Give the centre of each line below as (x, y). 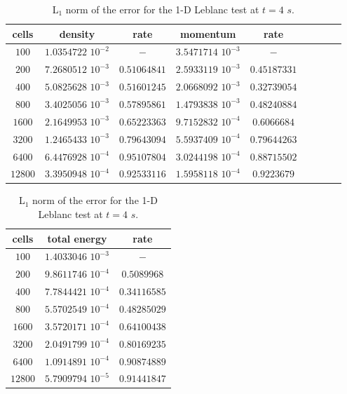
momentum (208, 33)
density (77, 33)
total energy (77, 238)
